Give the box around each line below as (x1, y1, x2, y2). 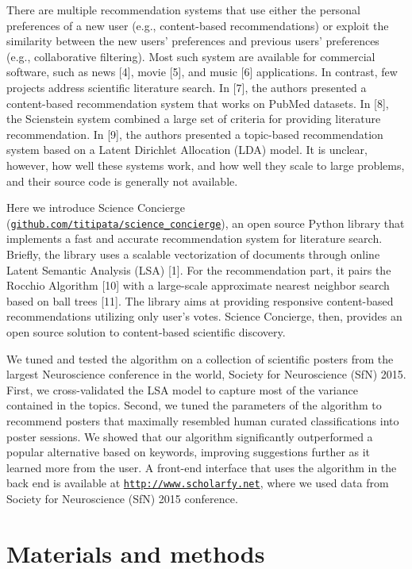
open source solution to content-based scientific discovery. (6, 323, 286, 340)
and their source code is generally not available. (6, 172, 238, 189)
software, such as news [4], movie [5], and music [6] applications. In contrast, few (6, 63, 398, 80)
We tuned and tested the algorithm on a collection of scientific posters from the (6, 350, 394, 367)
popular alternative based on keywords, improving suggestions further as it (6, 444, 371, 460)
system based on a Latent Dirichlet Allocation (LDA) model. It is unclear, (6, 141, 368, 158)
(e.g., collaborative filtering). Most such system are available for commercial (6, 48, 375, 64)
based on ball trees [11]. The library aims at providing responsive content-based (6, 292, 394, 309)
